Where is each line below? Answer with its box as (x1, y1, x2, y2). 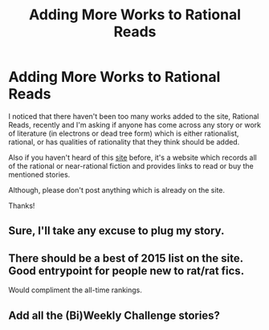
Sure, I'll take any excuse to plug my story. (8, 224, 225, 238)
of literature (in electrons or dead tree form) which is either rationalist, (8, 128, 239, 138)
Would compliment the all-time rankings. (8, 285, 143, 295)
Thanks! (8, 201, 35, 210)
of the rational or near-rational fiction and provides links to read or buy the (8, 161, 255, 170)
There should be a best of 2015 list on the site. (8, 251, 243, 265)
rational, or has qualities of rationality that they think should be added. (8, 136, 240, 146)
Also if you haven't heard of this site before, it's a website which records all (8, 153, 257, 162)
